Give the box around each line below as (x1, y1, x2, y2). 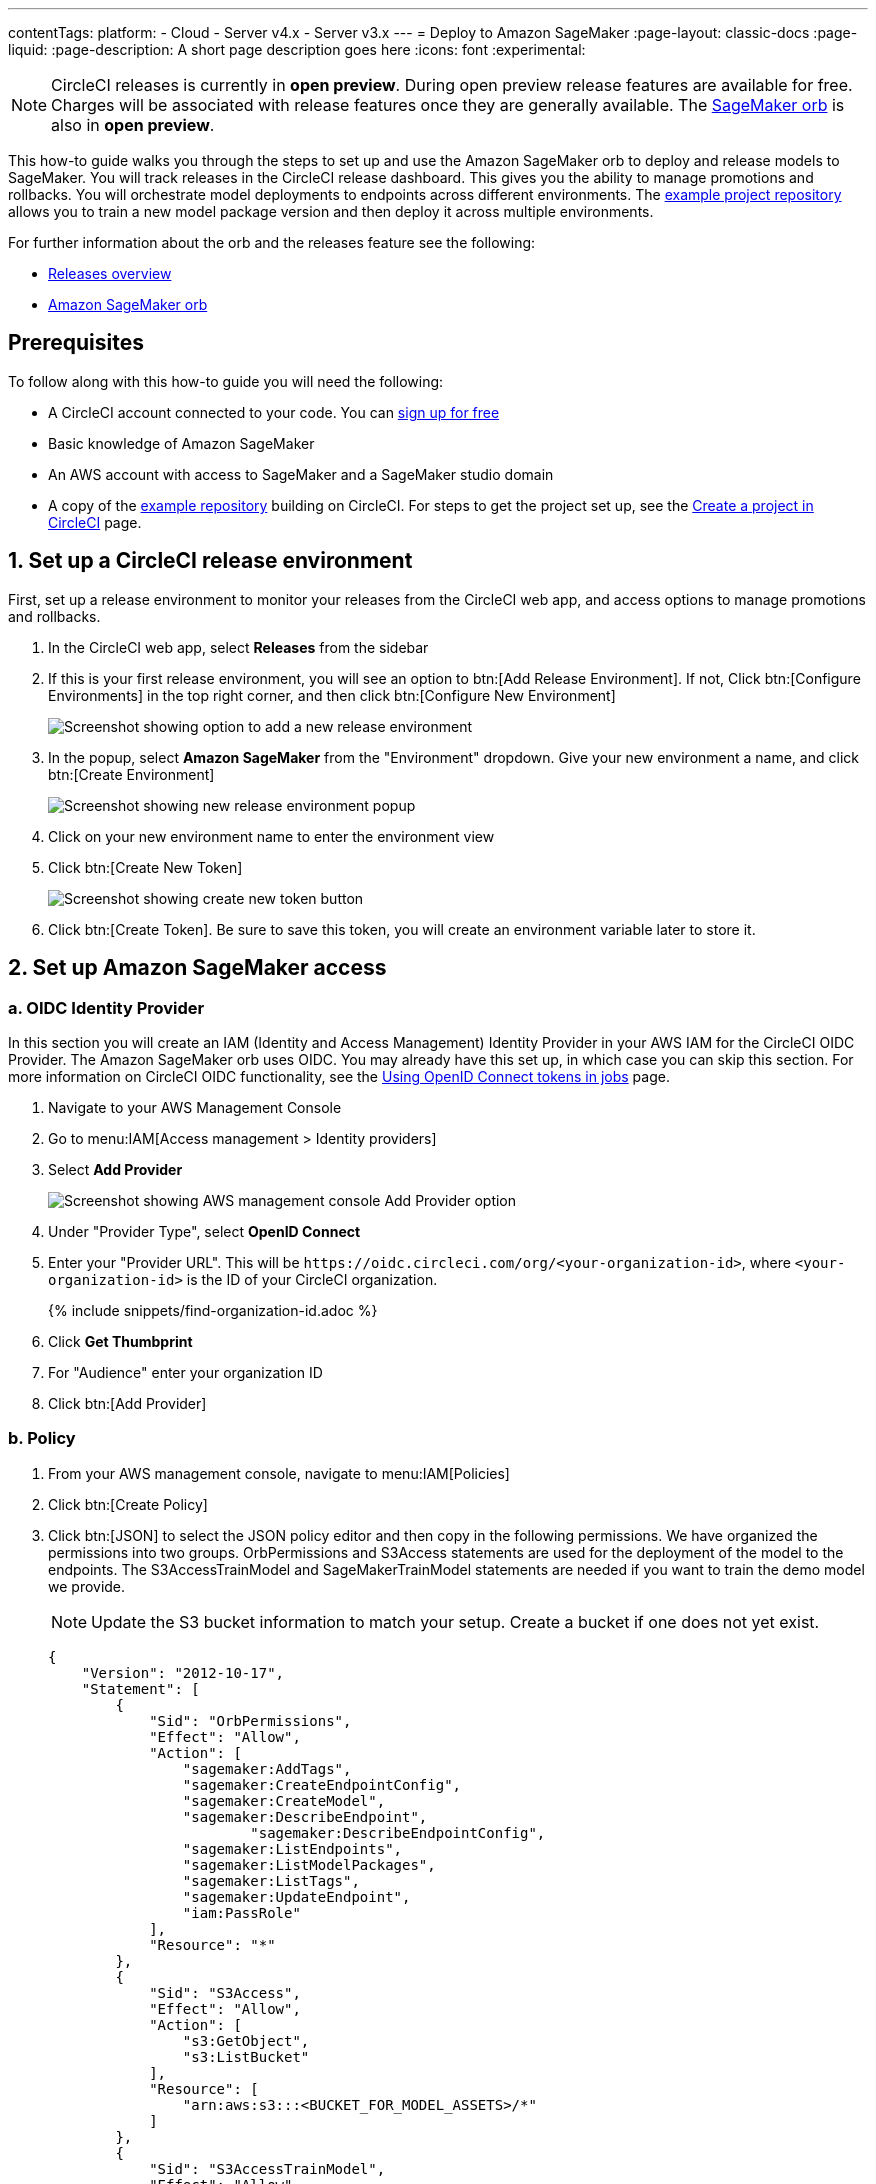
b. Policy (8, 1428, 76, 1449)
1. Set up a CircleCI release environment (8, 548, 413, 574)
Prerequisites (8, 330, 144, 356)
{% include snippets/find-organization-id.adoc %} (48, 1301, 378, 1319)
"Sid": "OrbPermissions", (149, 1712, 352, 1729)
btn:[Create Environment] (48, 765, 215, 783)
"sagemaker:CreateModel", (182, 1792, 386, 1809)
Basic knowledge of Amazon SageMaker (48, 434, 315, 452)
